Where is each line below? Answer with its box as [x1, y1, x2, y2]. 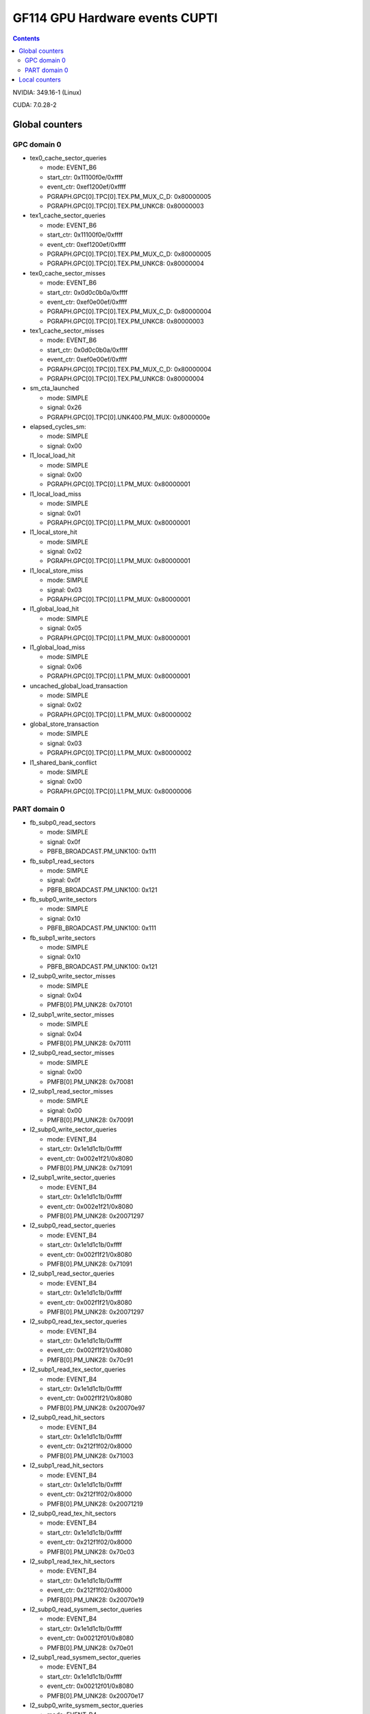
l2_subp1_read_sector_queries [29, 1269, 114, 1278]
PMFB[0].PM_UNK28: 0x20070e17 [47, 1691, 144, 1700]
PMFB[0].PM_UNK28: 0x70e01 [47, 1643, 134, 1652]
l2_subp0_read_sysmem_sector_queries [29, 1605, 143, 1613]
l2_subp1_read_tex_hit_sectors [29, 1557, 115, 1566]
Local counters [18, 75, 61, 84]
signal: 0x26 [47, 403, 82, 411]
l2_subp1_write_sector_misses [29, 1010, 114, 1018]
